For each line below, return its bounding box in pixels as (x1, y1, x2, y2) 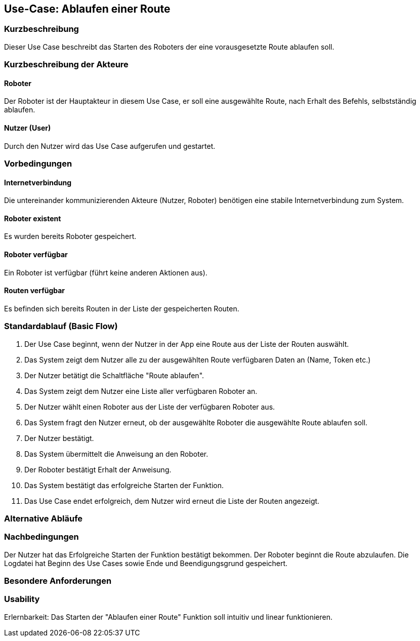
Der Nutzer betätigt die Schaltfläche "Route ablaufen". (24, 371, 204, 380)
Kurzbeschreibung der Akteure (4, 59, 129, 70)
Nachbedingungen (4, 532, 79, 542)
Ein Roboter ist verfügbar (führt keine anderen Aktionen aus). (4, 268, 207, 277)
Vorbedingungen (4, 158, 72, 169)
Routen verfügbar (4, 286, 65, 295)
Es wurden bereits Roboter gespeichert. (4, 232, 137, 241)
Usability (4, 594, 40, 605)
